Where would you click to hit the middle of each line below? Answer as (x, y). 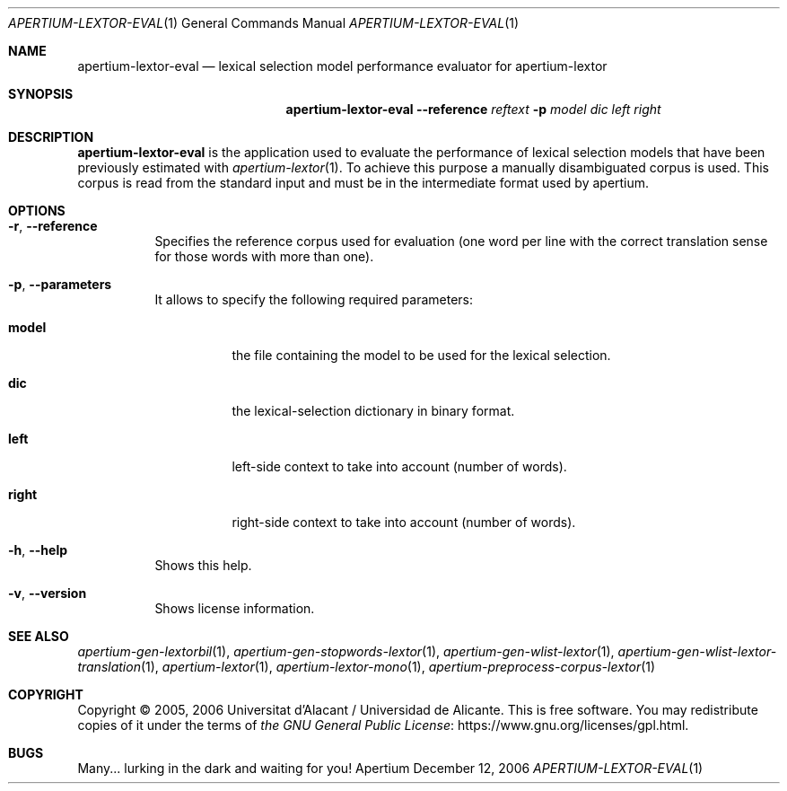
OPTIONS (37, 211)
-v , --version (48, 593)
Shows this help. (203, 565)
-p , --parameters (60, 284)
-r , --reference (53, 226)
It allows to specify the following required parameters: (314, 299)
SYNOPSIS (41, 94)
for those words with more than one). (264, 256)
